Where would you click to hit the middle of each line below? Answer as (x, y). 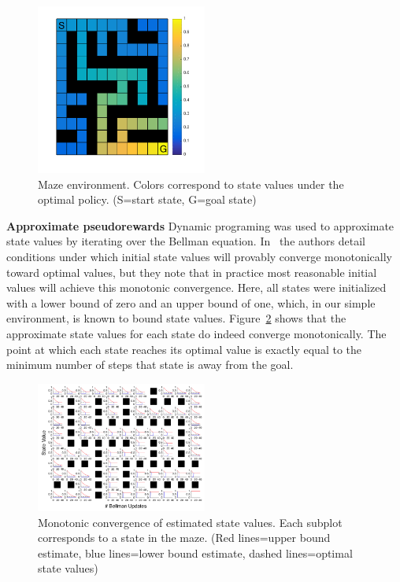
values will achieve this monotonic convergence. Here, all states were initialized (196, 287)
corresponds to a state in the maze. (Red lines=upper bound (184, 538)
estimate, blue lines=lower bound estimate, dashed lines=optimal (195, 553)
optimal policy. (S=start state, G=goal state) (147, 199)
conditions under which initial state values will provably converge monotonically (199, 256)
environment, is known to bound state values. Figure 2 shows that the (176, 318)
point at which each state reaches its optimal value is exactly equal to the (184, 349)
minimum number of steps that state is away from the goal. (150, 365)
